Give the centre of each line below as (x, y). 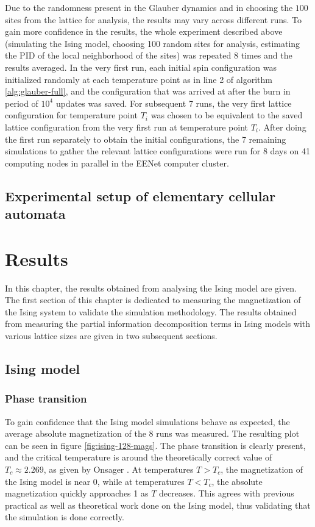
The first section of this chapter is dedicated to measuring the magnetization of (153, 300)
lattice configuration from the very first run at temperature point (126, 127)
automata (35, 214)
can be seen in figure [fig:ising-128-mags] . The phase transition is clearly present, (155, 445)
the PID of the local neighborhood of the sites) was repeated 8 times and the (149, 55)
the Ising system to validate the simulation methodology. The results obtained (151, 311)
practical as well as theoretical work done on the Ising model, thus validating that (158, 505)
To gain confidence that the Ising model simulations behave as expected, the (147, 421)
